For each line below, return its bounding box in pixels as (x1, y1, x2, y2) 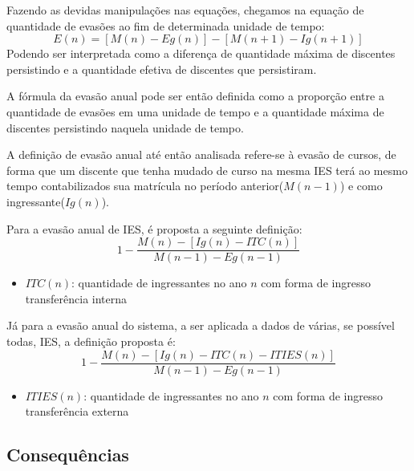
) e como (339, 177, 383, 194)
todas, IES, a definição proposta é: (6, 332, 176, 349)
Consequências (6, 442, 129, 467)
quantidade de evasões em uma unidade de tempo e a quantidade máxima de (6, 103, 384, 120)
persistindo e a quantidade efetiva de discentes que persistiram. (6, 60, 317, 77)
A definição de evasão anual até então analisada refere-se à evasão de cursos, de (6, 146, 396, 163)
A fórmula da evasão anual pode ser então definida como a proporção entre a (6, 87, 384, 104)
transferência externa (25, 403, 129, 420)
